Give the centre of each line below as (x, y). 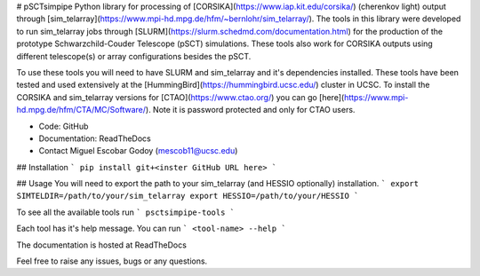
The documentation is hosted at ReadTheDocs (101, 245)
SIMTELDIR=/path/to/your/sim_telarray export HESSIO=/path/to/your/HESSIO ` (188, 196)
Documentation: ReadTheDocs (95, 138)
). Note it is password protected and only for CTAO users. (250, 110)
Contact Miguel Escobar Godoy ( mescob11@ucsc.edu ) (138, 151)
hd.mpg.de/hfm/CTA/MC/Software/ (81, 110)
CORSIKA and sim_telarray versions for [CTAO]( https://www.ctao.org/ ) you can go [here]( (180, 97)
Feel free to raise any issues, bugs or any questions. (112, 261)
